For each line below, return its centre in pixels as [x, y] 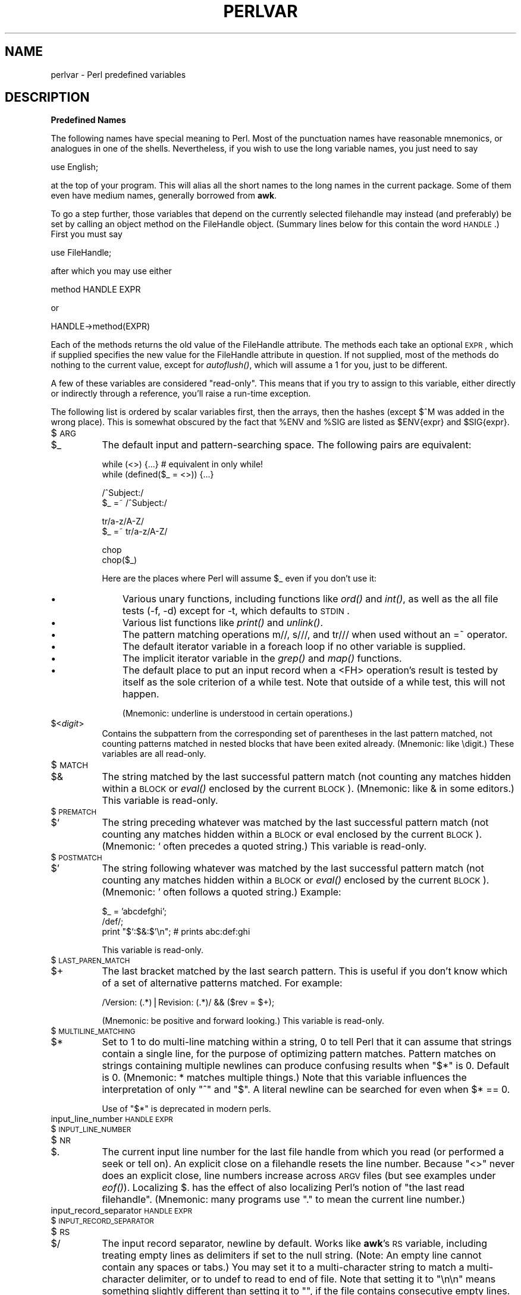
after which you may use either [111, 271]
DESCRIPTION [47, 98]
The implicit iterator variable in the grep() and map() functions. [262, 658]
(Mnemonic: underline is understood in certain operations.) [238, 713]
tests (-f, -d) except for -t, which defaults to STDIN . [236, 611]
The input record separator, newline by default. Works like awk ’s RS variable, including [295, 1244]
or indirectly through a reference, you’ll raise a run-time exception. [181, 394]
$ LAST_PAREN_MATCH [90, 960]
